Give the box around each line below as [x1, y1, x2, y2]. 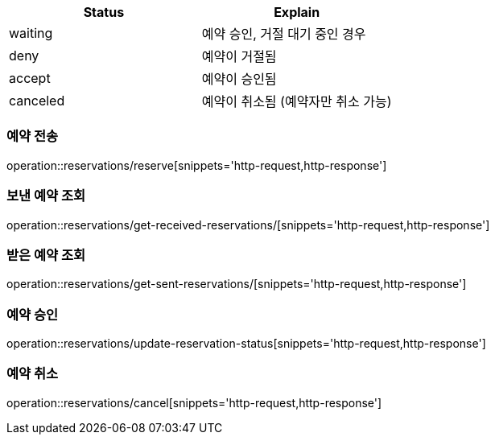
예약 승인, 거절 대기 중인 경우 [201, 26, 366, 42]
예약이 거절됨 [201, 48, 277, 64]
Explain [274, 4, 320, 20]
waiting [9, 25, 53, 41]
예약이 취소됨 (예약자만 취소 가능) [201, 93, 392, 109]
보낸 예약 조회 [6, 188, 86, 204]
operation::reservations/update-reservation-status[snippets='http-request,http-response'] [6, 336, 486, 350]
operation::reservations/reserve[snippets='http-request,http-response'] [6, 158, 387, 172]
